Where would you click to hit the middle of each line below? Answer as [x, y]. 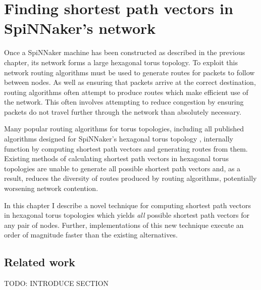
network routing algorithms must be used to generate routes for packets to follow [129, 72]
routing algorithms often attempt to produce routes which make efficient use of [126, 92]
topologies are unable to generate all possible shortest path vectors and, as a [122, 168]
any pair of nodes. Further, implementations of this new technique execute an [124, 225]
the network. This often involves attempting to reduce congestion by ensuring [124, 102]
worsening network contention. [51, 188]
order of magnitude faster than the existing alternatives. [91, 235]
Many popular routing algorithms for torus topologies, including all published [124, 129]
